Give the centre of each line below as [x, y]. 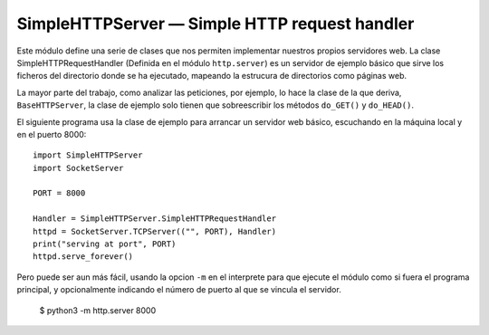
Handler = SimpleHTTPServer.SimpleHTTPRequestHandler [154, 219]
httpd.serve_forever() [83, 257]
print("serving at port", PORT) [105, 244]
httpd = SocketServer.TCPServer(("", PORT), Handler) [154, 231]
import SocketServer [78, 168]
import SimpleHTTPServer [88, 155]
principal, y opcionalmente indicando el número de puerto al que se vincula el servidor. [179, 290]
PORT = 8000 [59, 193]
